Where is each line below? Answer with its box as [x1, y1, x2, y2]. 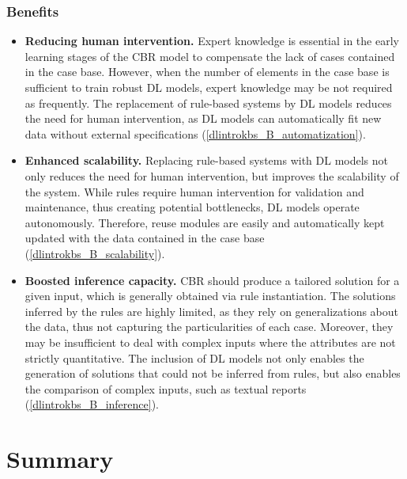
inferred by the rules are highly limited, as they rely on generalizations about [24, 302, 399, 319]
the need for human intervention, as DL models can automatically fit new [24, 110, 382, 127]
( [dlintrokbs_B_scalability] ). [24, 245, 165, 261]
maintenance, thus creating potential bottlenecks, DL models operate [24, 199, 360, 215]
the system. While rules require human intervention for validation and [24, 183, 364, 200]
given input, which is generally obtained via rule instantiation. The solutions [24, 287, 396, 304]
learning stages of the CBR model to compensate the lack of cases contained [24, 48, 395, 64]
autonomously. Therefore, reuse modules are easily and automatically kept [24, 214, 385, 230]
